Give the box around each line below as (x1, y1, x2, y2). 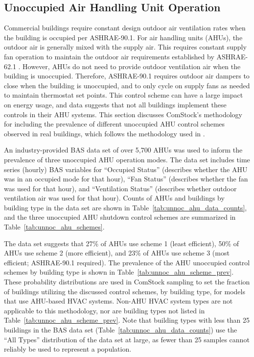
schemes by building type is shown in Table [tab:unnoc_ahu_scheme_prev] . (4, 267, 234, 277)
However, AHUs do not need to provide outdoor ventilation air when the (23, 61, 241, 71)
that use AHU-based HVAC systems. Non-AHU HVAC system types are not (4, 296, 233, 306)
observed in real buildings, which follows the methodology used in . (4, 128, 205, 138)
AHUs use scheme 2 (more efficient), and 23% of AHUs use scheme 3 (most (4, 248, 230, 258)
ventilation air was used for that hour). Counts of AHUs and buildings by (4, 193, 225, 203)
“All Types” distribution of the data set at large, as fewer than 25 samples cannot (4, 334, 250, 344)
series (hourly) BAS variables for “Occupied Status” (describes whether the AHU (4, 164, 248, 174)
